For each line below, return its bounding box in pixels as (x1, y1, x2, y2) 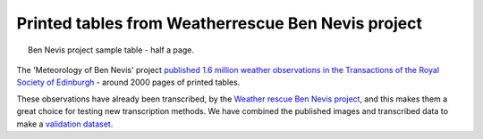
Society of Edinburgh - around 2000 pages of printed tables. (16, 77, 241, 88)
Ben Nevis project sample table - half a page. (28, 45, 194, 55)
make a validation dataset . (16, 119, 114, 129)
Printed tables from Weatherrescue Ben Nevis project (16, 13, 422, 33)
